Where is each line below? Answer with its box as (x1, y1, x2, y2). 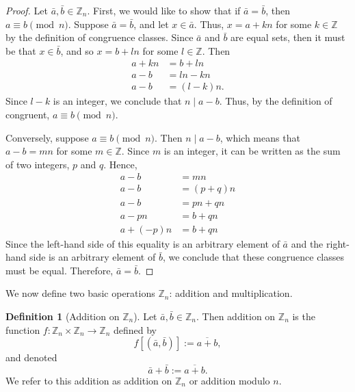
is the (292, 309, 315, 323)
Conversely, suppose (5, 130, 89, 144)
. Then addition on (196, 309, 276, 323)
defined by (113, 322, 157, 337)
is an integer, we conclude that (53, 94, 182, 108)
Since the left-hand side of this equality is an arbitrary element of (5, 236, 280, 250)
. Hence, (103, 157, 137, 171)
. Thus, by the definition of (219, 94, 332, 108)
